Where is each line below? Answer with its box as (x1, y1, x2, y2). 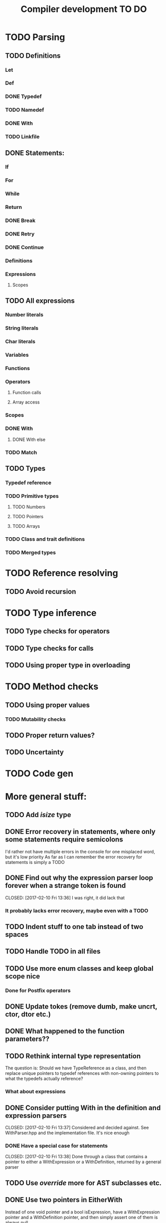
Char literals (5, 338, 36, 345)
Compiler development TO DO (20, 3, 147, 15)
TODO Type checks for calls (5, 644, 94, 652)
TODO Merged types (5, 549, 56, 556)
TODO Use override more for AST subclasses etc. (5, 1179, 162, 1187)
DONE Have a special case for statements (5, 1142, 108, 1149)
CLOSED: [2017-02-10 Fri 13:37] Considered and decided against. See (5, 1125, 149, 1131)
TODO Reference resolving (5, 568, 118, 579)
